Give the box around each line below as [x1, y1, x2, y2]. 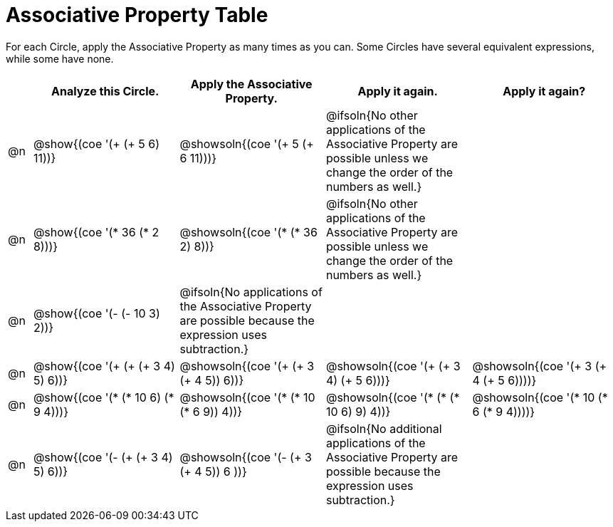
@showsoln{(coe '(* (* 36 [179, 224, 318, 239]
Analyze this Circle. [51, 83, 159, 98]
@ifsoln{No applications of [179, 284, 323, 299]
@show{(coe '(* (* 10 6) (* [33, 390, 174, 405]
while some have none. [6, 52, 114, 65]
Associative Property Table [6, 3, 268, 27]
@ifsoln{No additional [325, 421, 442, 436]
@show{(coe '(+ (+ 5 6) [33, 136, 160, 151]
